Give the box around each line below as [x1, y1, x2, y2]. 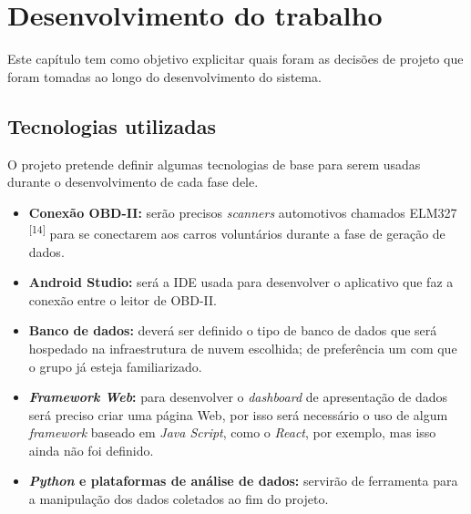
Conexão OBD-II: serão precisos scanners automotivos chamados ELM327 [28, 202, 457, 221]
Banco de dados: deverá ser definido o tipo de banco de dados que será [28, 321, 437, 340]
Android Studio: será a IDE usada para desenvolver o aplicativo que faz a [28, 272, 454, 292]
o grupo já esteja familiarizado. [28, 356, 202, 375]
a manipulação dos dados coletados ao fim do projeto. [28, 489, 329, 509]
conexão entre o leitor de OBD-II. [28, 290, 217, 309]
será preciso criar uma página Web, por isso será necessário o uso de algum [28, 405, 448, 424]
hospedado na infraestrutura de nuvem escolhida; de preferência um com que [28, 338, 457, 357]
